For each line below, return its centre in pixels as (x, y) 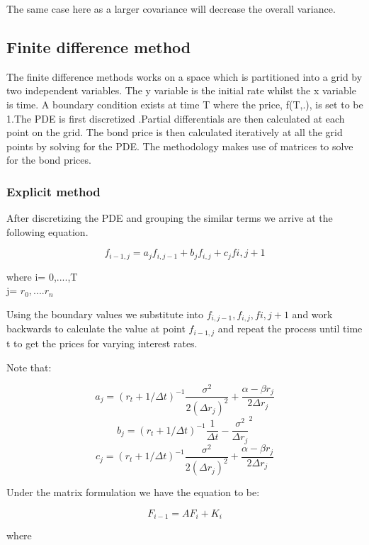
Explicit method (53, 191)
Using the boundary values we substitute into (105, 314)
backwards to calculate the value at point (96, 328)
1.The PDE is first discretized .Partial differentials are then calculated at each (176, 118)
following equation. (47, 231)
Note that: (29, 367)
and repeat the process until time (290, 328)
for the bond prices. (49, 160)
